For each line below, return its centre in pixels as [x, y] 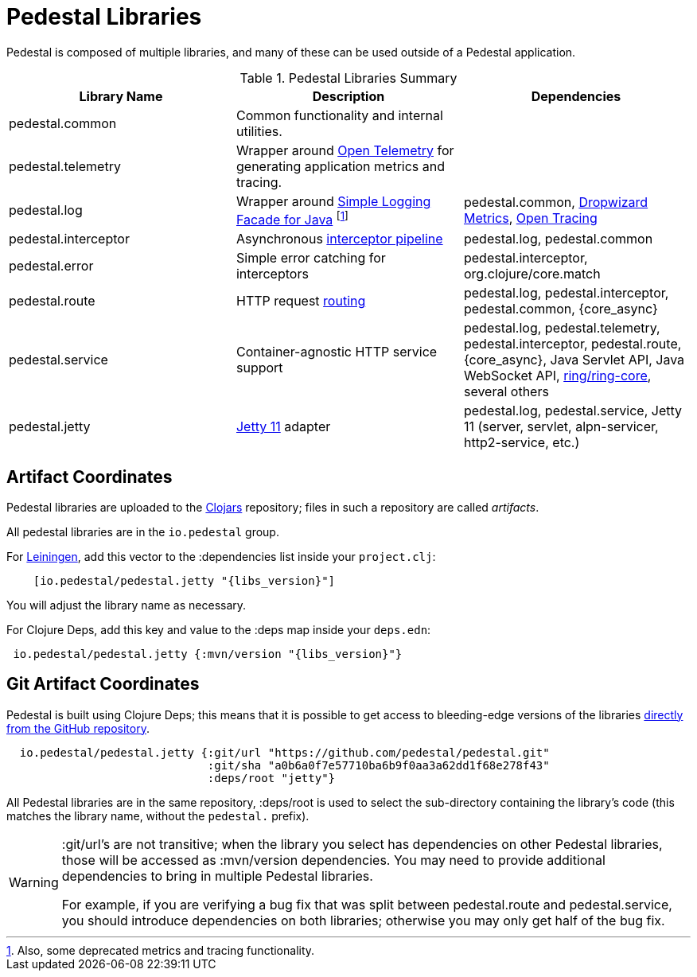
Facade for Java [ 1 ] [292, 218]
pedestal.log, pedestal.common [558, 239]
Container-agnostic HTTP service [337, 352]
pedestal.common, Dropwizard [556, 202]
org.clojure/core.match [532, 274]
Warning [34, 882]
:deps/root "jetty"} [271, 778]
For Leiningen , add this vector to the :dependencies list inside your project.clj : [221, 556]
